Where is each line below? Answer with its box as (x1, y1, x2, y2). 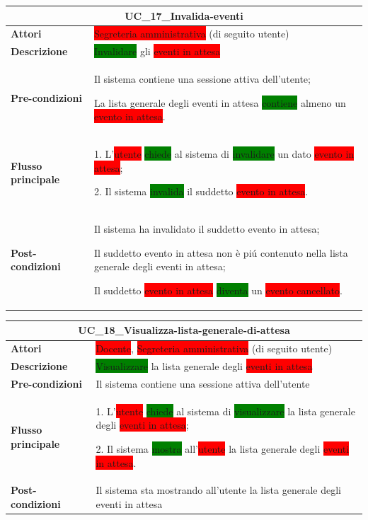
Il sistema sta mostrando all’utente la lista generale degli (96, 483, 341, 497)
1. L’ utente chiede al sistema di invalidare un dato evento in (93, 146, 355, 161)
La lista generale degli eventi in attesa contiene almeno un (93, 95, 346, 110)
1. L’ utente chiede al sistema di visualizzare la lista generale (96, 403, 355, 418)
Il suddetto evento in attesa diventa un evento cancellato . (93, 282, 343, 297)
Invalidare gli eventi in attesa (93, 44, 221, 59)
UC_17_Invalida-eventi (125, 8, 243, 23)
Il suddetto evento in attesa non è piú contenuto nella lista (93, 245, 348, 260)
